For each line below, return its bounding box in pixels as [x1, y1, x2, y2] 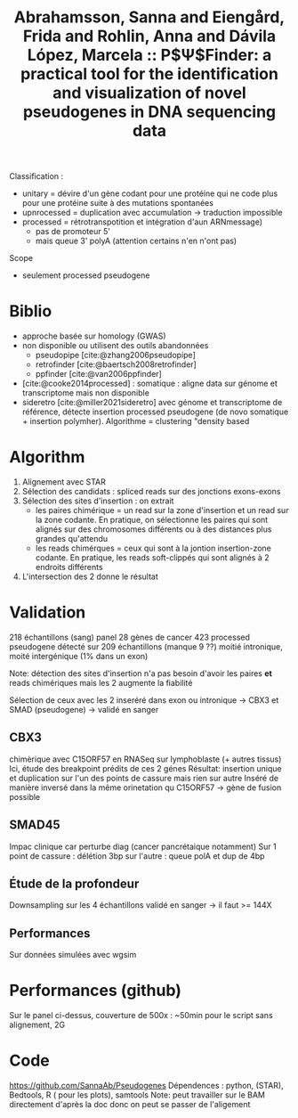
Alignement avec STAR [21, 477, 107, 487]
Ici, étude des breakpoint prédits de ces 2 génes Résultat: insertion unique [9, 763, 282, 773]
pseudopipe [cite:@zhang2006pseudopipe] [35, 350, 196, 361]
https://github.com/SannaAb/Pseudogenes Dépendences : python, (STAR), [9, 1081, 284, 1091]
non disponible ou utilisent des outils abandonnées [21, 340, 209, 351]
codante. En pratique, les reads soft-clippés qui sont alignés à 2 [35, 552, 270, 563]
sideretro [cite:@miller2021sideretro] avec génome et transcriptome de [21, 397, 283, 408]
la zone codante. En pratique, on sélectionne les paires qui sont [35, 515, 269, 526]
